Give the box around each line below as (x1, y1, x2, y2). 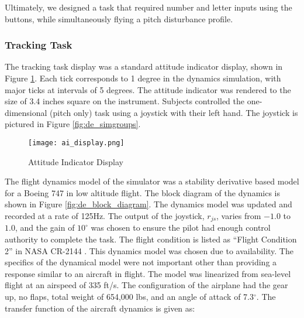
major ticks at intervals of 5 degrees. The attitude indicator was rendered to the (5, 83, 291, 95)
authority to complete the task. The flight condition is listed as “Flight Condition (5, 233, 297, 245)
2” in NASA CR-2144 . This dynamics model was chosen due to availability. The (5, 244, 293, 257)
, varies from (216, 210, 261, 221)
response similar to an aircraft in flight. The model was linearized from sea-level (5, 267, 291, 279)
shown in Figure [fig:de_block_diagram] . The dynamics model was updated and (5, 198, 292, 210)
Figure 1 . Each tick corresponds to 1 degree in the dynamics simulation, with (5, 72, 281, 84)
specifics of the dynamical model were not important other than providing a (5, 256, 277, 268)
